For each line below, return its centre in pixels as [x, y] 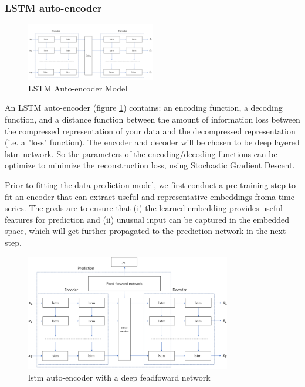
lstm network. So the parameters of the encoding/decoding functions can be [141, 153]
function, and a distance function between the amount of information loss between [152, 119]
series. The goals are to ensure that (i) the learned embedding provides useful [144, 208]
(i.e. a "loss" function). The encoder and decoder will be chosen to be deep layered [152, 142]
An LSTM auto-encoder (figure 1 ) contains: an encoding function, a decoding [144, 108]
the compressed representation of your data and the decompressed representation [150, 130]
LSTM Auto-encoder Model [78, 88]
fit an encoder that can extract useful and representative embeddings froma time [150, 196]
